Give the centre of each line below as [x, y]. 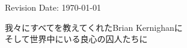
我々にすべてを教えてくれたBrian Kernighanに [94, 27]
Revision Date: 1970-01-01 [53, 7]
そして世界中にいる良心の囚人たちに [76, 39]
